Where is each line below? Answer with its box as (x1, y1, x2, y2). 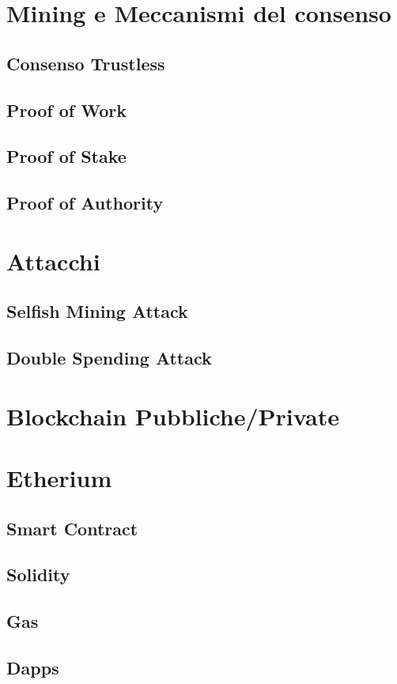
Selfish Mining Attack (6, 299, 188, 323)
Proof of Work (6, 97, 127, 122)
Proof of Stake (6, 144, 127, 168)
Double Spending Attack (6, 346, 212, 370)
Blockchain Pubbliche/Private (6, 399, 339, 432)
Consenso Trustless (6, 51, 165, 75)
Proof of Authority (6, 191, 164, 215)
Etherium (6, 462, 112, 493)
